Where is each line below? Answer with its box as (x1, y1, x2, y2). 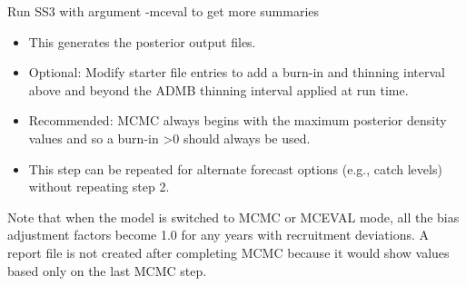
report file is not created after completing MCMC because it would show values (7, 242, 450, 261)
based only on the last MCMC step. (7, 261, 207, 280)
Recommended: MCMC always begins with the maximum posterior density (28, 111, 447, 130)
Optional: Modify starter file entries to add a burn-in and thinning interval (28, 63, 445, 82)
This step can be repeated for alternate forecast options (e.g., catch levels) (28, 159, 442, 178)
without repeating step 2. (28, 177, 170, 196)
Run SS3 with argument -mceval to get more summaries (7, 2, 320, 20)
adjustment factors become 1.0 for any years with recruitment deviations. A (7, 225, 430, 244)
